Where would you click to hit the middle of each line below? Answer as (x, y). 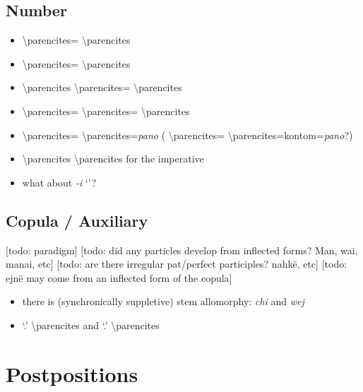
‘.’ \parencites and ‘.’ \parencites (91, 325)
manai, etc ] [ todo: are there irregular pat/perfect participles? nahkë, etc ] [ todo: (177, 264)
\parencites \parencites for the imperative (113, 159)
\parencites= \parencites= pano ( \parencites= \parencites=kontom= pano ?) (188, 135)
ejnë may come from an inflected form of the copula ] (119, 277)
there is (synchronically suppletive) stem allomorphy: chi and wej (163, 301)
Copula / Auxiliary (77, 220)
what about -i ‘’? (59, 182)
